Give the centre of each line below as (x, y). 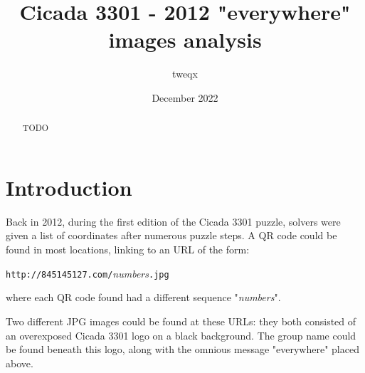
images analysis (185, 40)
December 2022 (185, 97)
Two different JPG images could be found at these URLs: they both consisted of (181, 321)
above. (20, 363)
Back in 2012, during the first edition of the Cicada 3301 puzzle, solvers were (173, 221)
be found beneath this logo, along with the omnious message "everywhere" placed (182, 349)
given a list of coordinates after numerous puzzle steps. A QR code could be (171, 235)
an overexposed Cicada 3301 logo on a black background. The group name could (181, 335)
